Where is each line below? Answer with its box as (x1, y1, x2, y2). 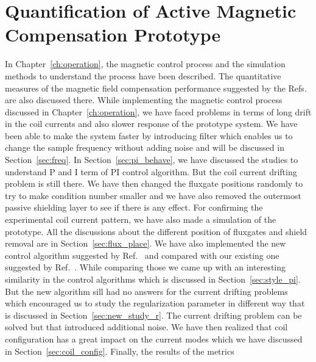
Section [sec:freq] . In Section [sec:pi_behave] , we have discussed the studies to (5, 153, 298, 166)
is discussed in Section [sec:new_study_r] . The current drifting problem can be (5, 308, 302, 321)
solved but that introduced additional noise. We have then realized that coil (5, 320, 288, 333)
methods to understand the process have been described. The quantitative (5, 69, 281, 82)
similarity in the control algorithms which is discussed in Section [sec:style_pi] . (5, 273, 301, 285)
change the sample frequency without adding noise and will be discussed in (5, 141, 284, 154)
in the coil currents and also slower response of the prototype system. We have (5, 117, 298, 130)
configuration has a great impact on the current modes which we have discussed (5, 332, 303, 345)
